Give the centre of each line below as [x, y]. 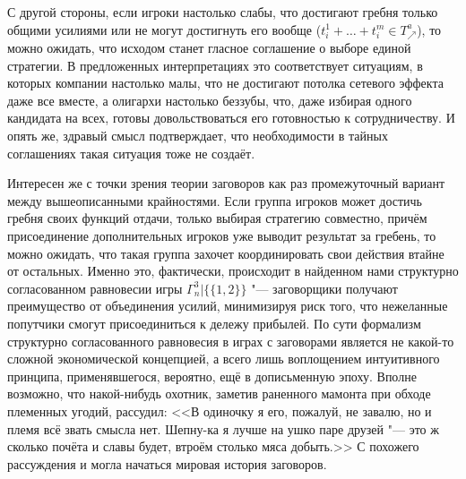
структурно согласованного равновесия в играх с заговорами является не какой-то [231, 341]
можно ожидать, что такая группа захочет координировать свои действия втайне [226, 253]
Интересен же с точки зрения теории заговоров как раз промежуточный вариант [226, 183]
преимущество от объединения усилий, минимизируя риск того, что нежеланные [228, 306]
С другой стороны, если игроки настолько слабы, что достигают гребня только [223, 12]
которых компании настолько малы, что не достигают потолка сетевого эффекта [225, 83]
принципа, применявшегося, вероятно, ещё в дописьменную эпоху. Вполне [212, 376]
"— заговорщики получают [324, 288]
